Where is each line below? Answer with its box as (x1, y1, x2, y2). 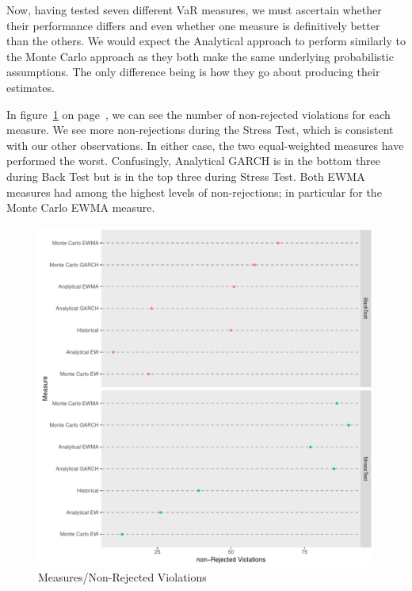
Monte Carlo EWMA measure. (6, 199, 155, 216)
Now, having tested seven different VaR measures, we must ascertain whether (6, 2, 382, 17)
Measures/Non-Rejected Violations (38, 569, 207, 585)
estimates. (6, 79, 55, 95)
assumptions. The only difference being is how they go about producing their (6, 63, 380, 80)
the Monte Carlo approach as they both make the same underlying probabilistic (6, 48, 394, 64)
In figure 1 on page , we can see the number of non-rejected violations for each (6, 106, 391, 122)
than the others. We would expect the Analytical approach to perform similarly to (6, 33, 406, 49)
